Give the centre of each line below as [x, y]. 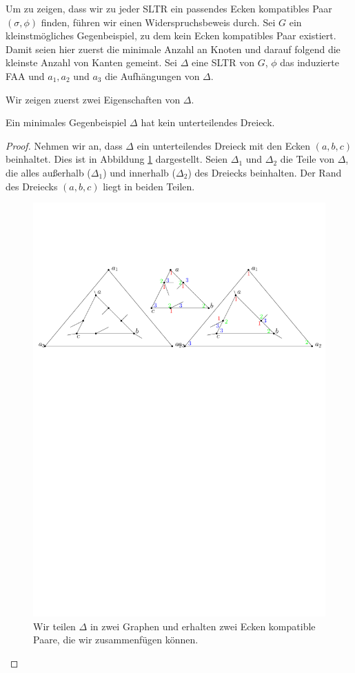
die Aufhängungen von [152, 76]
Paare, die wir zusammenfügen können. [116, 640]
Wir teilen [54, 626]
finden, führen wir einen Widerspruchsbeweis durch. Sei [158, 22]
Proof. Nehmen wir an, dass [64, 145]
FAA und [25, 76]
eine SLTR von [223, 62]
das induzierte [310, 62]
